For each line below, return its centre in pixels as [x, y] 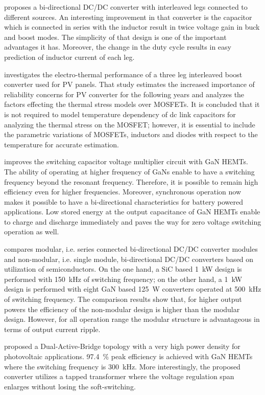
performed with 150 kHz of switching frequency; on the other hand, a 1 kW [123, 279]
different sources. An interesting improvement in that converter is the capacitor [128, 17]
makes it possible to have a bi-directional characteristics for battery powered [124, 201]
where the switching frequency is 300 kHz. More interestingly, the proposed [122, 366]
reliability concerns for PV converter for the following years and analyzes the [124, 94]
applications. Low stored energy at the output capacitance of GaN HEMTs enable [132, 212]
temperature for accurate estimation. [62, 144]
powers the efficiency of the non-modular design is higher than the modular [122, 309]
